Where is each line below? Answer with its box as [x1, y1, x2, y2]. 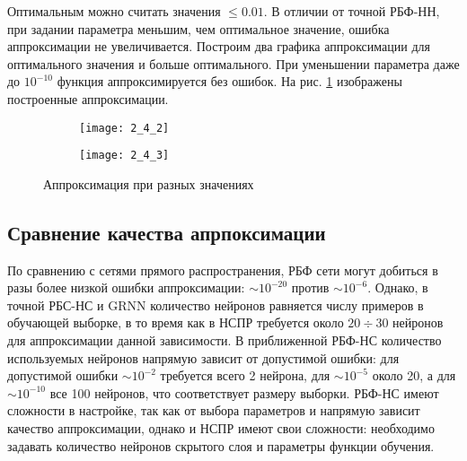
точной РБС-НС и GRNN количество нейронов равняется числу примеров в [7, 295, 424, 314]
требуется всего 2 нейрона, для [160, 366, 330, 385]
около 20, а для [372, 366, 456, 385]
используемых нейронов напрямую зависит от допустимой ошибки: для [7, 348, 400, 367]
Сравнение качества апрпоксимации [7, 218, 326, 246]
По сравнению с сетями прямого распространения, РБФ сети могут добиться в [7, 260, 438, 279]
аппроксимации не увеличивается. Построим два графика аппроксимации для [7, 37, 430, 56]
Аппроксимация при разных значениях [43, 174, 254, 193]
